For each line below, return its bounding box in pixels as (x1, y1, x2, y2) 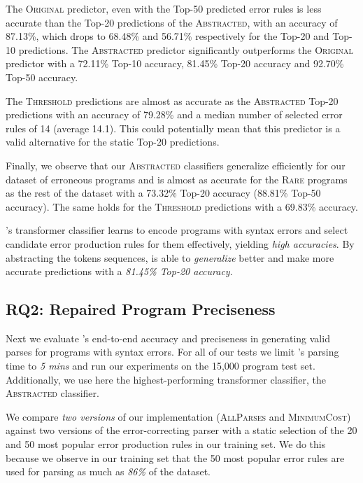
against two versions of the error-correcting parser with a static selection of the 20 (6, 423, 357, 437)
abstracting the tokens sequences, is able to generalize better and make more (6, 250, 334, 265)
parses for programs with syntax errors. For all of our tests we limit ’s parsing (6, 344, 339, 359)
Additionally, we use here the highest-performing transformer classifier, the (6, 372, 327, 386)
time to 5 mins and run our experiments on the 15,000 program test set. (6, 358, 315, 373)
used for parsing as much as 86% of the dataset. (6, 464, 211, 479)
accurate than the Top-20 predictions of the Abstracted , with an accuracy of (6, 15, 338, 29)
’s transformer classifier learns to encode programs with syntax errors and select (6, 223, 348, 237)
